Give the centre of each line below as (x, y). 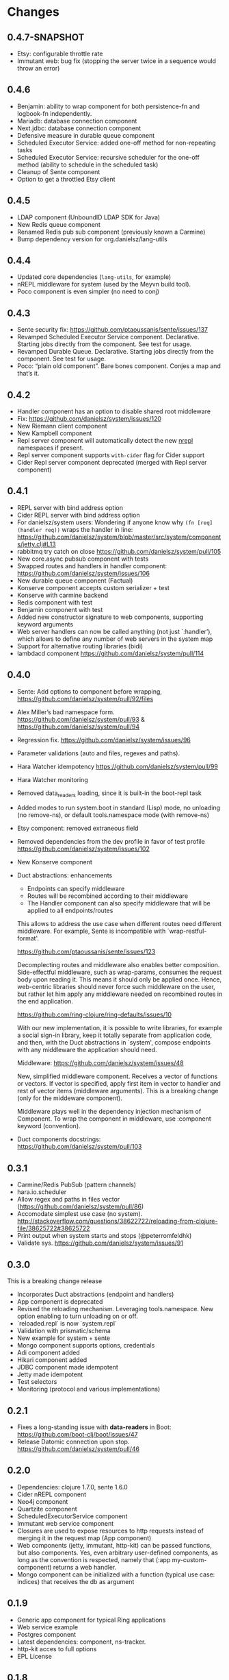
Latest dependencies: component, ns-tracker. (81, 1642)
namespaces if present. (50, 448)
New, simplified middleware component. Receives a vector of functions (117, 1076)
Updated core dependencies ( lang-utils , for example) (94, 277)
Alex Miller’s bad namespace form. (66, 712)
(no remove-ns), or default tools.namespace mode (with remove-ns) (113, 815)
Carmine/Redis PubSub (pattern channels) (77, 1185)
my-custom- (189, 1559)
